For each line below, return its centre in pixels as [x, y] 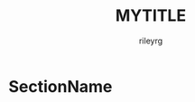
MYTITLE [151, 16]
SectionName [60, 86]
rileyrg [151, 41]
